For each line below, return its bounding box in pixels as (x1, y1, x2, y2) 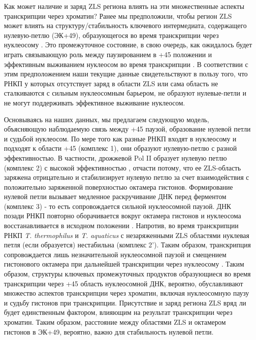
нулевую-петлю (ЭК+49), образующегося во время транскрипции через (4, 30, 219, 40)
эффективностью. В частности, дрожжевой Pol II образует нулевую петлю (4, 152, 227, 163)
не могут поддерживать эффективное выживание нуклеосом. (4, 97, 185, 107)
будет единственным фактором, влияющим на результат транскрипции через (4, 307, 232, 317)
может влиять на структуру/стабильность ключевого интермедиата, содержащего (4, 20, 247, 31)
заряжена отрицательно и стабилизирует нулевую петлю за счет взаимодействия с (4, 172, 249, 182)
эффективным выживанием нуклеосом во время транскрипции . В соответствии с (4, 59, 248, 69)
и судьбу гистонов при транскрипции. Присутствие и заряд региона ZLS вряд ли (4, 297, 247, 307)
